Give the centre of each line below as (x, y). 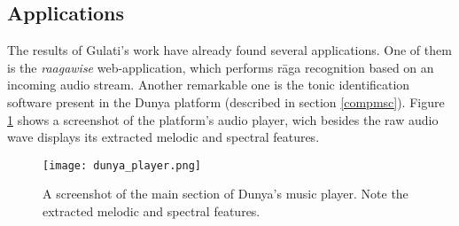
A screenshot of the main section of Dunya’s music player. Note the (226, 194)
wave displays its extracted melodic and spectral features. (163, 137)
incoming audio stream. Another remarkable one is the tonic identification (209, 85)
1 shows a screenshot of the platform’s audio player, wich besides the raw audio (223, 119)
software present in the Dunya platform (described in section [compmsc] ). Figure (226, 101)
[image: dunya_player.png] (122, 165)
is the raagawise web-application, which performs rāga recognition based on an (221, 67)
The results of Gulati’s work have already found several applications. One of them (229, 50)
